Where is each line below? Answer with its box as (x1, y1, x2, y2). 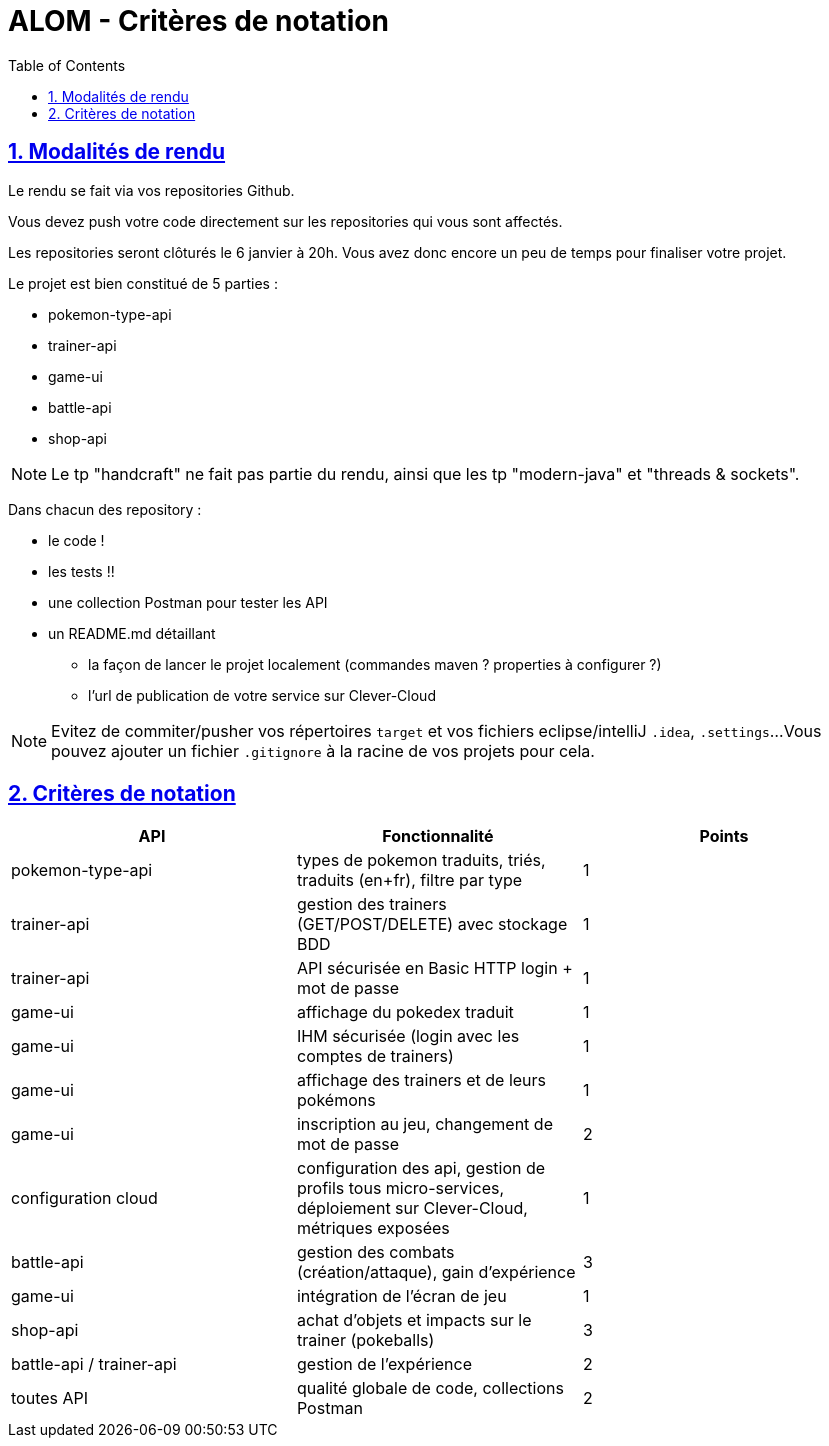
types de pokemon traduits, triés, (296, 850, 546, 871)
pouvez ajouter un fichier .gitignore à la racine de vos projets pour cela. (51, 740, 595, 761)
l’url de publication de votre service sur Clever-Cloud (88, 686, 436, 704)
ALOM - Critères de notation (8, 4, 389, 38)
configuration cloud (11, 1188, 158, 1209)
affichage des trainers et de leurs (296, 1070, 547, 1091)
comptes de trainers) (296, 1046, 454, 1067)
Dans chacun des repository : (8, 500, 202, 518)
